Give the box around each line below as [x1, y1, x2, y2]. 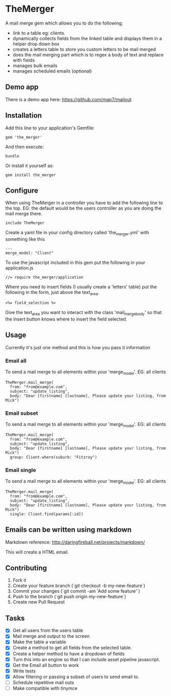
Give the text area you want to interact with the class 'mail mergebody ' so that [5, 309, 162, 317]
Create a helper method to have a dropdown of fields [12, 650, 125, 657]
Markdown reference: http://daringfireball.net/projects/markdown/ [5, 539, 145, 545]
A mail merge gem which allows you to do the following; [5, 20, 123, 26]
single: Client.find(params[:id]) [10, 511, 83, 517]
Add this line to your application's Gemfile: [5, 125, 95, 131]
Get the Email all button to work [12, 662, 79, 668]
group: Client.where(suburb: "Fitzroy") [10, 455, 97, 460]
